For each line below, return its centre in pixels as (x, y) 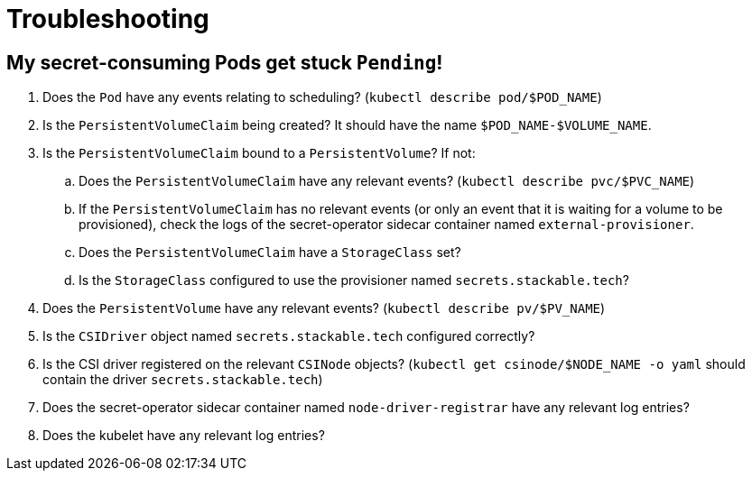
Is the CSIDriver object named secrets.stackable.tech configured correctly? (289, 336)
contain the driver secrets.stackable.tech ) (183, 380)
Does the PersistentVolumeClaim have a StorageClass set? (270, 253)
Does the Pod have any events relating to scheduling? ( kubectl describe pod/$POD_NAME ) (322, 97)
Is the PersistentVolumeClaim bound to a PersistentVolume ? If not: (259, 153)
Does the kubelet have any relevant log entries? (184, 436)
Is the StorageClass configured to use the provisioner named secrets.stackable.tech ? (354, 280)
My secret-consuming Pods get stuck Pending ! (225, 62)
